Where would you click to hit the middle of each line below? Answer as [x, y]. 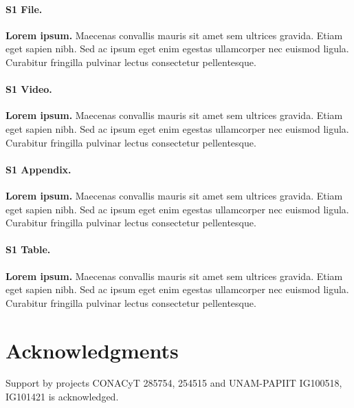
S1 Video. [29, 89]
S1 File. [24, 9]
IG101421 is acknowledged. [62, 397]
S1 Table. [28, 249]
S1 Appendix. [38, 169]
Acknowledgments [92, 350]
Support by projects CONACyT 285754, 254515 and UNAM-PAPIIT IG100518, [174, 383]
